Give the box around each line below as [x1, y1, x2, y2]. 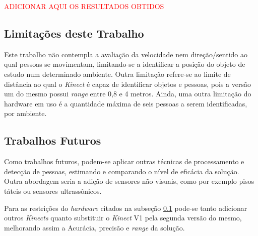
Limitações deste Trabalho [4, 25, 144, 41]
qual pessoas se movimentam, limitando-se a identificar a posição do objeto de [4, 59, 245, 69]
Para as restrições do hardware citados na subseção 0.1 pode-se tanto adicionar [4, 202, 247, 213]
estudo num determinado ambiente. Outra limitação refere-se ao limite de [4, 68, 231, 79]
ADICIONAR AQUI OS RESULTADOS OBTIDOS [4, 1, 164, 11]
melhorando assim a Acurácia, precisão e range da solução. [4, 222, 185, 232]
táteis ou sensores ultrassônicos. [4, 185, 102, 196]
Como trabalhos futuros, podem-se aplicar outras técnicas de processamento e [4, 156, 244, 167]
